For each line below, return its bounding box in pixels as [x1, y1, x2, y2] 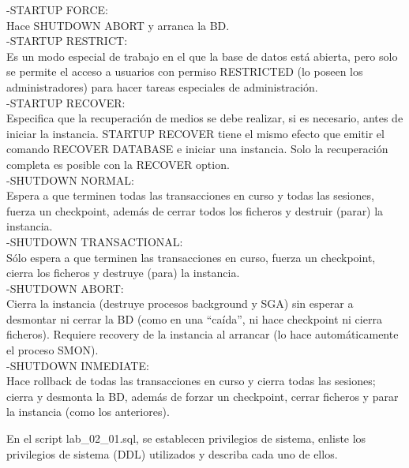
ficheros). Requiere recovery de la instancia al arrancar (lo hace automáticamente [6, 326, 399, 343]
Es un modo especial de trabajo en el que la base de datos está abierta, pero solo [6, 47, 398, 64]
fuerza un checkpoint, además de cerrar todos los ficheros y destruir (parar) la [6, 202, 384, 219]
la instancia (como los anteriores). [6, 403, 170, 420]
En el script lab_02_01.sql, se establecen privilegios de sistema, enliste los [6, 430, 366, 447]
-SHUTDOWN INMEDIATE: [6, 357, 149, 373]
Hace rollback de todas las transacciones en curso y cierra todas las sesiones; [6, 373, 376, 389]
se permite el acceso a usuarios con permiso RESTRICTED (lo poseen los [6, 63, 363, 80]
